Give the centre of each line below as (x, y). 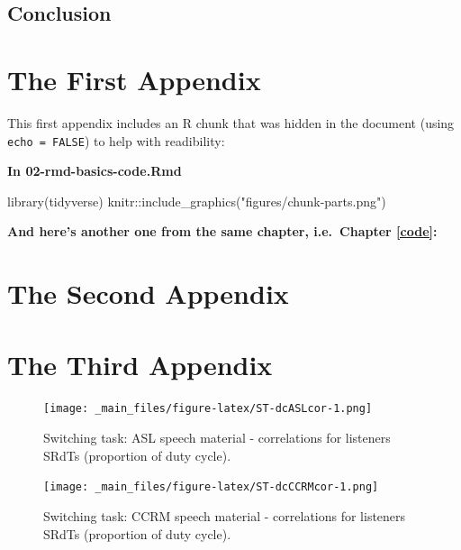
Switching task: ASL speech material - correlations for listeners (217, 438)
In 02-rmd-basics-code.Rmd (95, 171)
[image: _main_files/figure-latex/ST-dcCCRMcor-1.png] (211, 487)
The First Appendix (134, 79)
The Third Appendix (140, 364)
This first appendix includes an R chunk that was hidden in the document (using (231, 122)
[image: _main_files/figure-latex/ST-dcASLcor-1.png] (208, 409)
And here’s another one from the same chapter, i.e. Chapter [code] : (222, 231)
